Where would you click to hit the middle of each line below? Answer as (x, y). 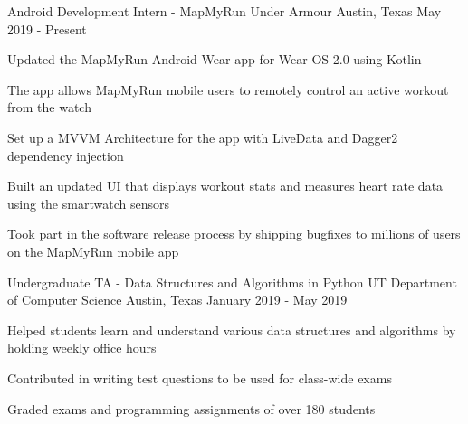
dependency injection (66, 155)
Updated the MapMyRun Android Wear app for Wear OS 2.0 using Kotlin (215, 59)
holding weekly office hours (82, 348)
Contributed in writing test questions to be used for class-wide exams (200, 377)
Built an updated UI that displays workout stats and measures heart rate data (225, 186)
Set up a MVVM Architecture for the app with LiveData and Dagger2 (203, 137)
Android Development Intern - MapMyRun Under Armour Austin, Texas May (224, 11)
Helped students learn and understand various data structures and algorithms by (232, 330)
